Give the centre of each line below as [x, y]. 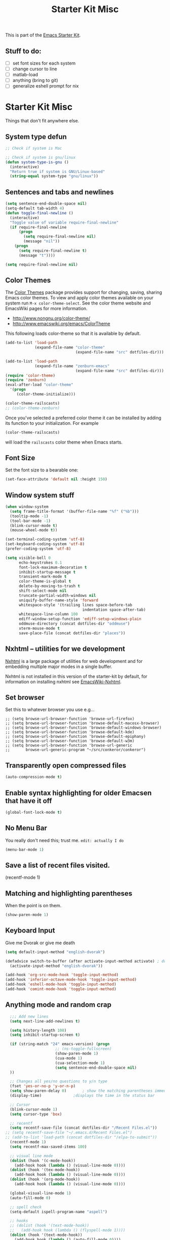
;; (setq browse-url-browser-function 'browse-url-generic [69, 745]
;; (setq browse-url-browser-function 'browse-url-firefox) [70, 719]
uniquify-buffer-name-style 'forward [58, 600]
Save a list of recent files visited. [58, 865]
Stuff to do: [23, 51]
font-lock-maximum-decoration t [53, 567]
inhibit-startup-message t [47, 572]
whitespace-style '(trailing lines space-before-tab [75, 605]
